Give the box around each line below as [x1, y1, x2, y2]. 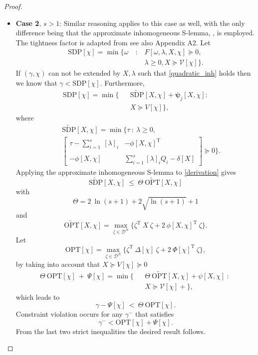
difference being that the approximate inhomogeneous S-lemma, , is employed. [15, 27, 255, 38]
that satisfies [135, 309, 174, 319]
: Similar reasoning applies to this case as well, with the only [59, 17, 245, 28]
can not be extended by [48, 68, 121, 78]
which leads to [15, 291, 60, 302]
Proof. [4, 1, 22, 11]
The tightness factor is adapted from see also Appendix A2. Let [15, 37, 211, 47]
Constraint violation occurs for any [15, 309, 123, 319]
